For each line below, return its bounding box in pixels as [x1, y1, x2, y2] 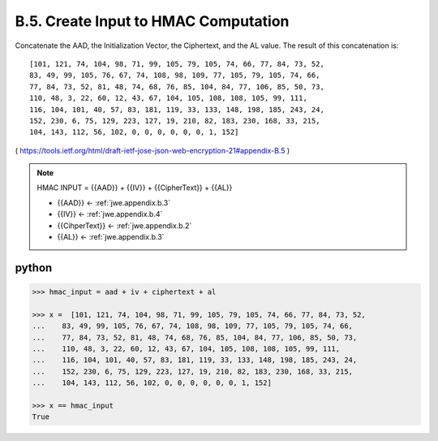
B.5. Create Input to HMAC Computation [15, 12, 290, 30]
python [15, 261, 53, 275]
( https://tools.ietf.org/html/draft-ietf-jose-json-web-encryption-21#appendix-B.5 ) [15, 145, 290, 155]
